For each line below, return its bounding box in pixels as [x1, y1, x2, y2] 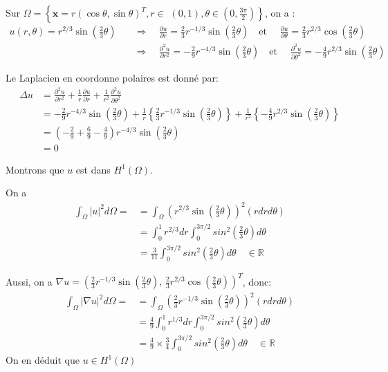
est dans [75, 162, 111, 176]
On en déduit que [6, 353, 80, 367]
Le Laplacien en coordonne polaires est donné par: [6, 71, 219, 85]
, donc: [242, 274, 272, 288]
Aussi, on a [6, 274, 53, 288]
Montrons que [6, 162, 64, 176]
